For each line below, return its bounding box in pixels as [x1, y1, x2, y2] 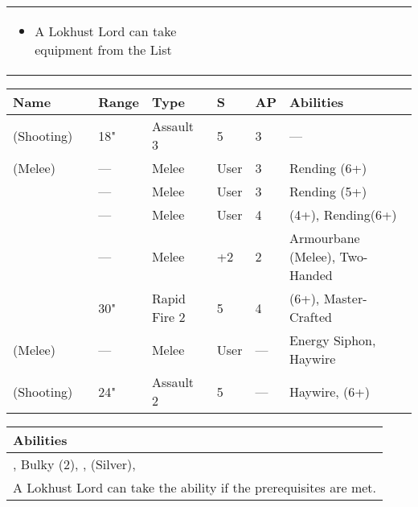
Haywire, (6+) [289, 381, 371, 401]
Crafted [289, 307, 332, 326]
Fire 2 [151, 307, 186, 326]
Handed [289, 266, 333, 284]
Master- [323, 289, 367, 307]
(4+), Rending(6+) [289, 205, 397, 224]
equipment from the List [35, 40, 172, 59]
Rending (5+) [289, 182, 367, 200]
